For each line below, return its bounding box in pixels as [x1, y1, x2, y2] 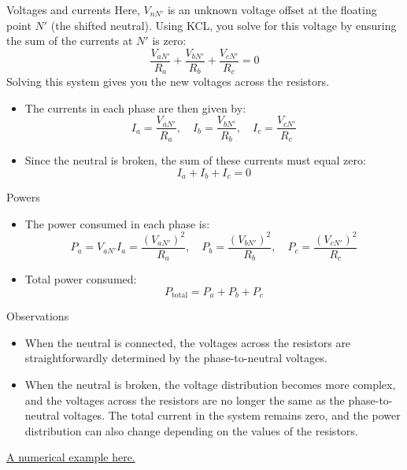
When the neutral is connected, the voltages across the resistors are [24, 334, 351, 350]
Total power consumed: [24, 271, 137, 287]
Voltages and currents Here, [6, 2, 140, 17]
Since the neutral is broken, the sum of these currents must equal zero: [24, 152, 366, 168]
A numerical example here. [6, 449, 135, 465]
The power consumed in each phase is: [24, 215, 210, 231]
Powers [6, 189, 40, 205]
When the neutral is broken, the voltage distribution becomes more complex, [24, 376, 396, 393]
